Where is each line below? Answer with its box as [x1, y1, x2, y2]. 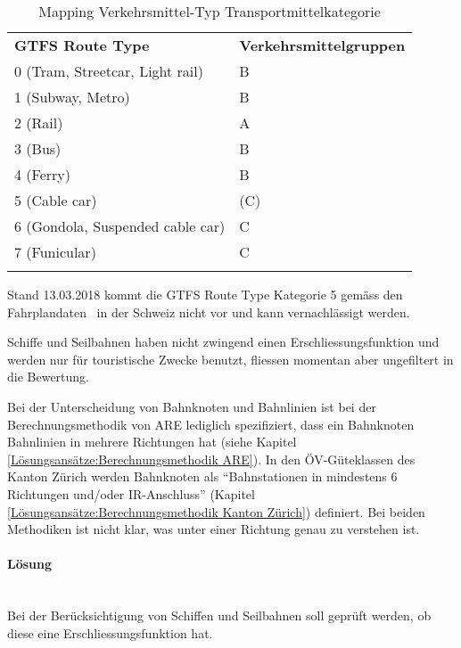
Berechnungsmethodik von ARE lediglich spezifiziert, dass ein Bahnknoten [7, 414, 415, 433]
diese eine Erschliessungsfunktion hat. [7, 623, 213, 642]
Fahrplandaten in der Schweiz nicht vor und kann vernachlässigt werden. [7, 302, 410, 321]
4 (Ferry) [14, 164, 70, 185]
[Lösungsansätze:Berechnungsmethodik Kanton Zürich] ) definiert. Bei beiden [7, 502, 425, 521]
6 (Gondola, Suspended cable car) [14, 216, 226, 236]
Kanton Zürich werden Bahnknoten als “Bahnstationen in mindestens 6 [7, 467, 398, 486]
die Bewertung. [7, 367, 90, 386]
